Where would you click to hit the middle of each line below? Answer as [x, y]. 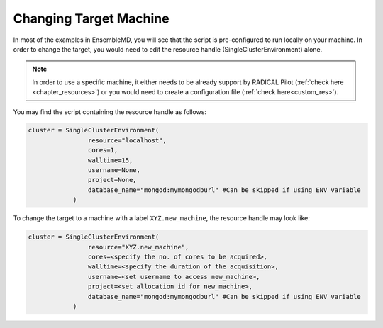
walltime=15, [110, 160]
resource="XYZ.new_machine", [138, 247]
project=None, [112, 180]
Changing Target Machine [91, 18]
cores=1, [103, 150]
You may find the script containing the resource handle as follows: [110, 112]
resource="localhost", [127, 140]
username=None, [114, 170]
